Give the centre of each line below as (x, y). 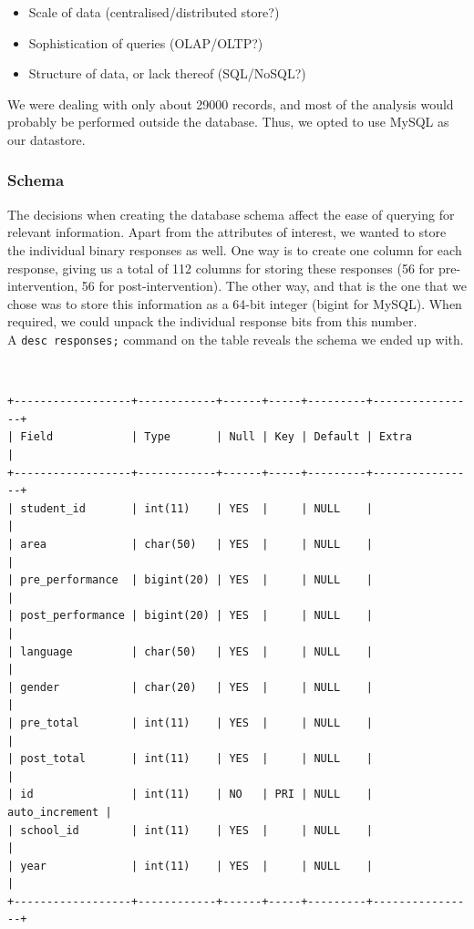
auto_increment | (60, 812)
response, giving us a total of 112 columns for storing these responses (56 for (221, 268)
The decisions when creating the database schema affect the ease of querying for (231, 214)
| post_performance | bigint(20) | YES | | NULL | (190, 616)
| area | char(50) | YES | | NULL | (190, 544)
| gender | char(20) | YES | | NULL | (190, 687)
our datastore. (46, 139)
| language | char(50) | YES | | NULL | (190, 651)
